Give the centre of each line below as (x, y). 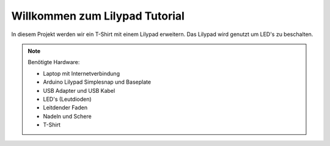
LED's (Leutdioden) (67, 99)
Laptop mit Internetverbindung (82, 73)
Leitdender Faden (65, 108)
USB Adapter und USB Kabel (79, 90)
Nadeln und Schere (67, 116)
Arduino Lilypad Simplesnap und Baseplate (97, 82)
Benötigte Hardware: (54, 62)
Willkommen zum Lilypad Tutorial (98, 16)
